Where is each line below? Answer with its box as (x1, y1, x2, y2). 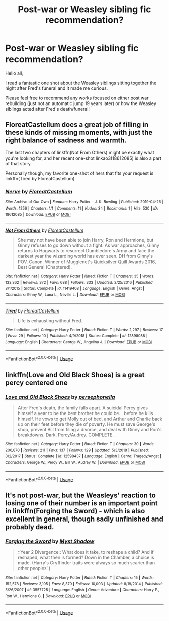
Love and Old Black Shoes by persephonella (5, 393, 115, 400)
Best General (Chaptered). (17, 264, 72, 270)
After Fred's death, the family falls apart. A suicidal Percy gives (17, 405, 148, 411)
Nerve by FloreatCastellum (5, 188, 73, 195)
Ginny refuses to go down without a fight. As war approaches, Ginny (17, 242, 159, 248)
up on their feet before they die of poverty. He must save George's (17, 421, 156, 427)
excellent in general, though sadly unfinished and (5, 514, 163, 523)
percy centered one (5, 378, 68, 387)
